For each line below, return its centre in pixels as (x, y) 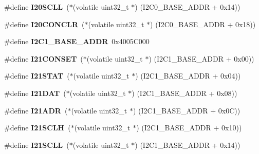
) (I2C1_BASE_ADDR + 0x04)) (188, 76)
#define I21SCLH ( (38, 128)
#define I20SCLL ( (37, 7)
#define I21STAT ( (37, 76)
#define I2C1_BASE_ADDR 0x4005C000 (77, 41)
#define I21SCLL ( (37, 145)
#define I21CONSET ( (44, 58)
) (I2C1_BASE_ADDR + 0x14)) (188, 145)
